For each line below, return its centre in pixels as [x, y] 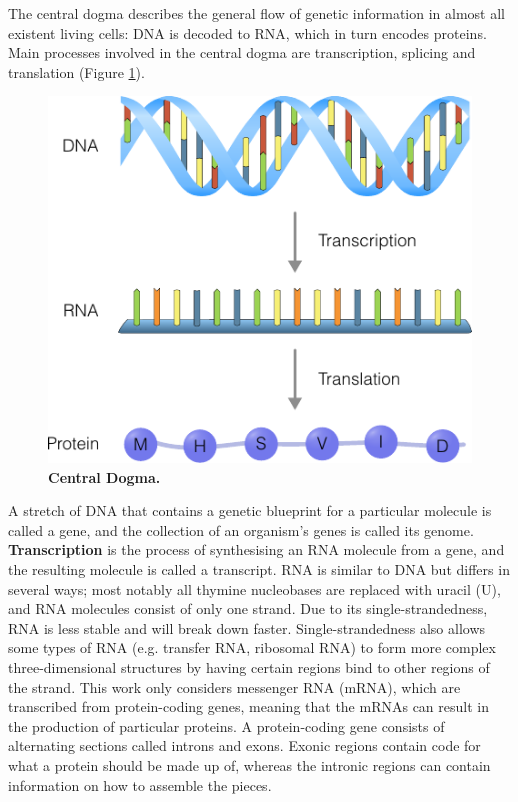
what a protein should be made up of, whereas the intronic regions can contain [249, 764]
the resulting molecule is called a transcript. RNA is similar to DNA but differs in [259, 569]
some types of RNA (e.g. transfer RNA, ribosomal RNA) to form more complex [252, 647]
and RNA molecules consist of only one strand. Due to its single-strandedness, [248, 608]
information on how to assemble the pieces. [140, 784]
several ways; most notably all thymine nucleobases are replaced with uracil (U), [254, 588]
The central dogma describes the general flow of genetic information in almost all [256, 13]
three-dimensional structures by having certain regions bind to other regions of [249, 666]
